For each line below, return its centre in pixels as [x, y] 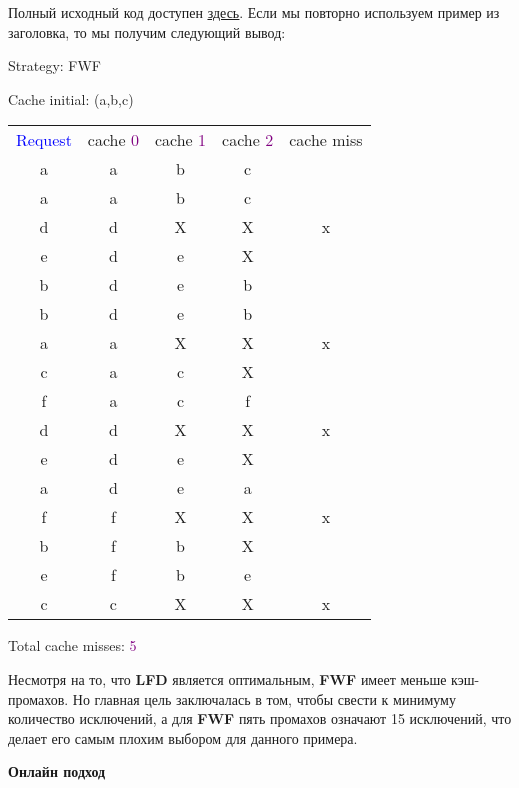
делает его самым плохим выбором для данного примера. [183, 737]
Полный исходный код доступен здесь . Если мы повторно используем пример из [254, 12]
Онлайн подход [57, 771]
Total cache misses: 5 [72, 645]
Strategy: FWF [55, 65]
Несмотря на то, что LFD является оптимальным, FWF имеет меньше [227, 678]
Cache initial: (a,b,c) [71, 98]
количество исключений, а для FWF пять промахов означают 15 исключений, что [260, 718]
